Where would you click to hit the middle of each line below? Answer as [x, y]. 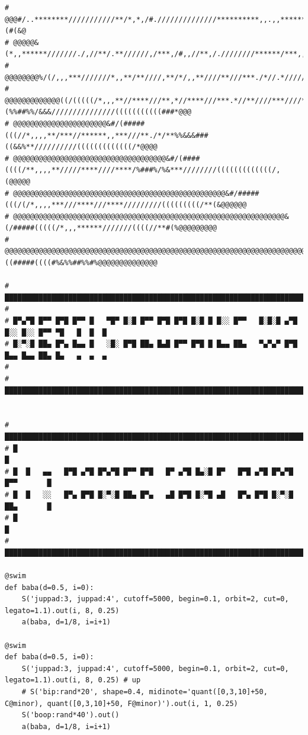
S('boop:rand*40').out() [70, 715]
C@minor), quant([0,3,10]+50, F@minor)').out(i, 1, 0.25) [121, 703]
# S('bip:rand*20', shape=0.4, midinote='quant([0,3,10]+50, [145, 692]
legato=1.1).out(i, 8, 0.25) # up [73, 680]
